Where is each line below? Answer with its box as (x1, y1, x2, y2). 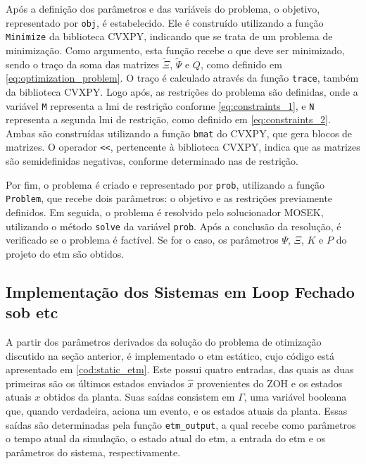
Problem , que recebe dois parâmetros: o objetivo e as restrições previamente (6, 191, 333, 206)
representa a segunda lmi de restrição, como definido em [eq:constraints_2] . (6, 112, 331, 127)
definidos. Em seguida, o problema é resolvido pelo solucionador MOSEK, (6, 205, 324, 220)
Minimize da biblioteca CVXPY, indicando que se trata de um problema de (6, 29, 333, 44)
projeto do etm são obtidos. (6, 246, 125, 261)
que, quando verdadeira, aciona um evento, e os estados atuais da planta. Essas (6, 403, 348, 418)
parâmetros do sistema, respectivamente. (6, 444, 181, 459)
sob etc (6, 301, 58, 323)
